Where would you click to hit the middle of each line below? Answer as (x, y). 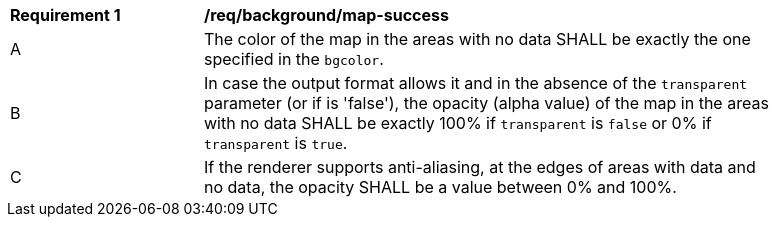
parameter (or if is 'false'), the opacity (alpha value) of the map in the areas (486, 103)
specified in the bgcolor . (294, 59)
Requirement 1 (65, 15)
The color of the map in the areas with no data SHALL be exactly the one (477, 39)
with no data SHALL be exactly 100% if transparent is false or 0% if (458, 123)
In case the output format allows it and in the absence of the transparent (476, 83)
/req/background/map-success (326, 15)
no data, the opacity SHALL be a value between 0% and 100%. (440, 187)
